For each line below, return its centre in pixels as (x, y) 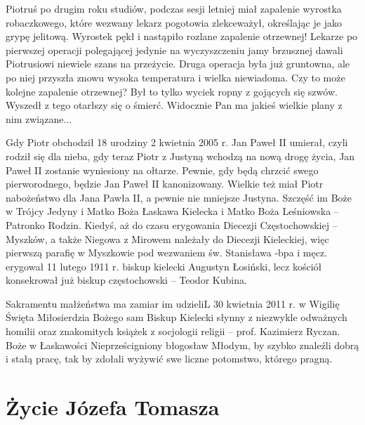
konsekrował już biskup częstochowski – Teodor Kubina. (126, 280)
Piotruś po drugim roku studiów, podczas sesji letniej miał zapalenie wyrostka (174, 8)
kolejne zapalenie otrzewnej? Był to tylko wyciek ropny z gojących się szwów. (172, 91)
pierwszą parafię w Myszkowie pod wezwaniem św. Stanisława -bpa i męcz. (167, 253)
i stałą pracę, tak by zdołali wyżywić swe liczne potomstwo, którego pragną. (169, 359)
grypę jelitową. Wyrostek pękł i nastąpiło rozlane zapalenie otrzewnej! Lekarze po (182, 36)
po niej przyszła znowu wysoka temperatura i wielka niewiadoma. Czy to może (175, 77)
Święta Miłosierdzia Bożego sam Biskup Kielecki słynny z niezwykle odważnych (177, 317)
